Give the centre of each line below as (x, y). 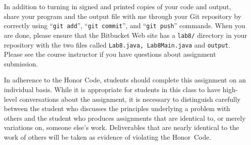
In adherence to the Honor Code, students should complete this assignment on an (125, 80)
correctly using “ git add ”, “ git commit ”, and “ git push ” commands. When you (125, 25)
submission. (21, 63)
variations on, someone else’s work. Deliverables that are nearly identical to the (122, 127)
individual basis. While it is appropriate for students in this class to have (112, 89)
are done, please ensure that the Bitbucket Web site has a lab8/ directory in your (125, 35)
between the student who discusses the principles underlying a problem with (117, 108)
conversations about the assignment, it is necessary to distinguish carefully (130, 99)
